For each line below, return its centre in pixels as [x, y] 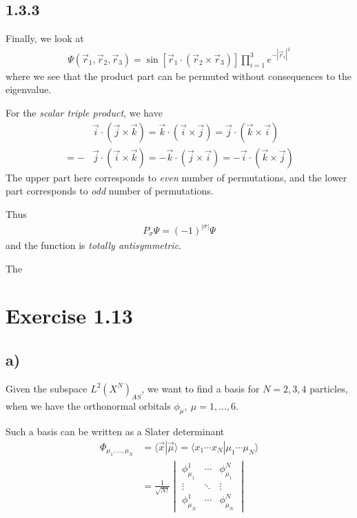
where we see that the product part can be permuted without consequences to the [179, 76]
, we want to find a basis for [201, 388]
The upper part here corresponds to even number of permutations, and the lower [176, 177]
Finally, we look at [45, 38]
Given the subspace [47, 388]
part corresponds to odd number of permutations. [110, 191]
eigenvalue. [29, 89]
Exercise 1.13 [69, 316]
